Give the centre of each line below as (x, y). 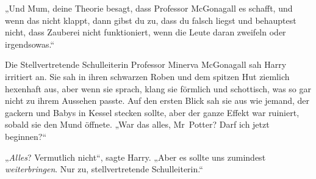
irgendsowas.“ (30, 44)
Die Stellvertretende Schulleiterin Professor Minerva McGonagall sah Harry (146, 64)
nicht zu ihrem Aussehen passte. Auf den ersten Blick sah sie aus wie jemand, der (157, 100)
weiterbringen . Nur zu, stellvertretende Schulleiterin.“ (104, 169)
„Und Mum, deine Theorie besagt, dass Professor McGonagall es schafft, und (149, 8)
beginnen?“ (26, 136)
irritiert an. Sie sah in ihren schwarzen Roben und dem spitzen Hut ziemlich (147, 76)
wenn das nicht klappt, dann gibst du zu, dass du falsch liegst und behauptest (151, 20)
